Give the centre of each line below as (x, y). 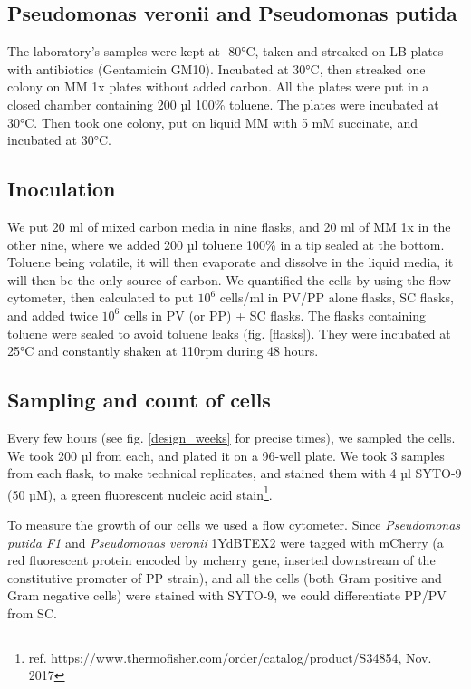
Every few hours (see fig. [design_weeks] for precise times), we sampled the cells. (231, 437)
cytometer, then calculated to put (101, 297)
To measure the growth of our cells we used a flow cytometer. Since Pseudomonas (234, 524)
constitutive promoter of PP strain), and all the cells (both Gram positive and (225, 577)
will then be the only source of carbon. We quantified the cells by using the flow (229, 279)
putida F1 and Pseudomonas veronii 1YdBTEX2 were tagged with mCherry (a (226, 542)
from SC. (32, 612)
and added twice (53, 315)
